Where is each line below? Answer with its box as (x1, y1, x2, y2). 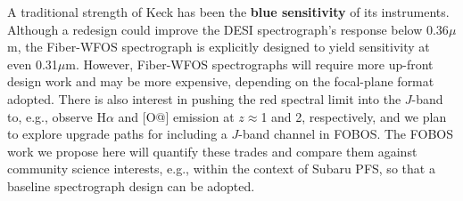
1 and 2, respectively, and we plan (260, 107, 447, 125)
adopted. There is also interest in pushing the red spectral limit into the (7, 89, 401, 108)
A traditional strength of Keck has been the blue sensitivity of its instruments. (7, 3, 450, 20)
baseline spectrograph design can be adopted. (7, 176, 255, 195)
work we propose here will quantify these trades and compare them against (7, 141, 418, 160)
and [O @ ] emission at (118, 107, 235, 125)
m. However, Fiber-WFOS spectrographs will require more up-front (65, 54, 434, 73)
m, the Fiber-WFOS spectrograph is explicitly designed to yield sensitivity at (7, 37, 430, 56)
